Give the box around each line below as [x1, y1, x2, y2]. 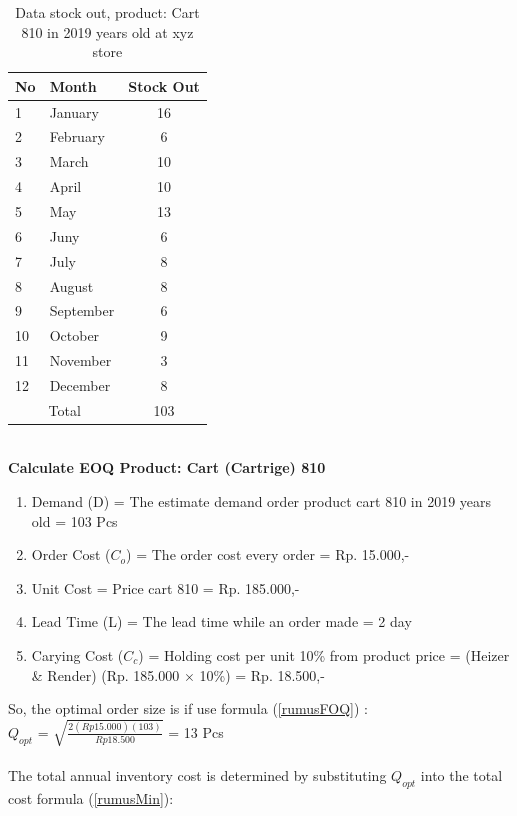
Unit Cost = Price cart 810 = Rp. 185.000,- [31, 577, 300, 598]
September [49, 300, 115, 321]
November [49, 350, 112, 371]
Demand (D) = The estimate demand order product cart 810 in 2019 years [31, 491, 492, 512]
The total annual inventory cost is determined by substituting [8, 764, 387, 785]
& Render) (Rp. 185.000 [31, 664, 180, 685]
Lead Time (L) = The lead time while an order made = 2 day [31, 611, 412, 632]
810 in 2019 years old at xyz [21, 21, 194, 42]
